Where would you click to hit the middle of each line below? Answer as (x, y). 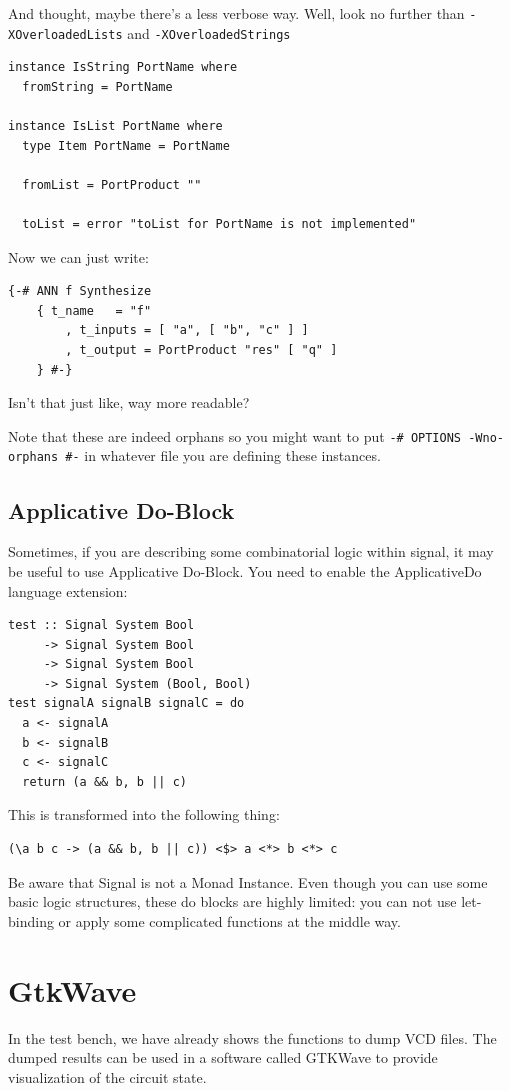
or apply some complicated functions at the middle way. (229, 920)
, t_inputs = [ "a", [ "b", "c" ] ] (187, 330)
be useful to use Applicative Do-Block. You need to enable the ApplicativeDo (245, 570)
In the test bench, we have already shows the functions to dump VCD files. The (252, 1037)
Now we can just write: (78, 256)
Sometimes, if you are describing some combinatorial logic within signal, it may (251, 551)
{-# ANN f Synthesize (80, 291)
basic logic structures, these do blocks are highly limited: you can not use (232, 901)
